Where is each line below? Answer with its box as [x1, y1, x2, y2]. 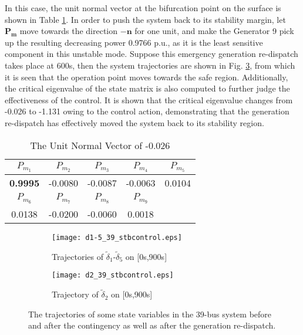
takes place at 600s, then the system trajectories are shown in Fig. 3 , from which [5, 59, 295, 71]
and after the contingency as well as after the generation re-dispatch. [28, 319, 276, 331]
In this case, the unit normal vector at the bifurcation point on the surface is [5, 2, 281, 13]
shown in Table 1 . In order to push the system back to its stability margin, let [5, 13, 286, 25]
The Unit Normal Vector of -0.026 [30, 138, 170, 152]
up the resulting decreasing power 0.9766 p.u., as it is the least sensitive [5, 36, 263, 48]
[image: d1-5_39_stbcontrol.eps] [52, 233, 182, 242]
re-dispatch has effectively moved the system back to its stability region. [5, 116, 264, 128]
